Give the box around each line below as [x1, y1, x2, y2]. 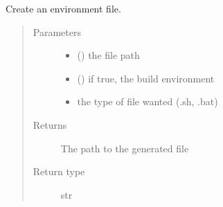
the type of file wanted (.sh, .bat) [77, 94, 218, 109]
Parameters [33, 24, 81, 39]
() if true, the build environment [77, 71, 215, 85]
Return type [33, 164, 85, 179]
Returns [33, 117, 67, 132]
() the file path [77, 48, 140, 62]
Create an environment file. [6, 1, 121, 15]
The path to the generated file [60, 141, 189, 155]
